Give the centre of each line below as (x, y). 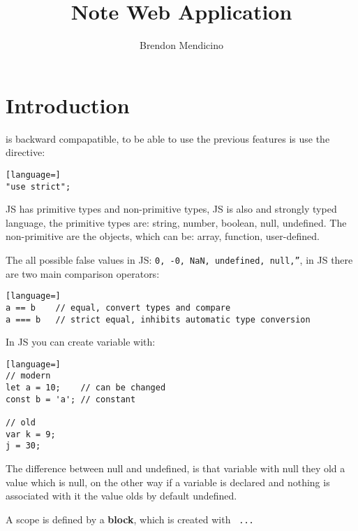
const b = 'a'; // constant (71, 399)
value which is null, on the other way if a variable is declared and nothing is (168, 482)
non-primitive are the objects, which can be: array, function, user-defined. (163, 236)
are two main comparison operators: (83, 273)
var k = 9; (31, 434)
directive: (25, 152)
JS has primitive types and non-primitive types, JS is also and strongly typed (171, 209)
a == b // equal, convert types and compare (118, 307)
